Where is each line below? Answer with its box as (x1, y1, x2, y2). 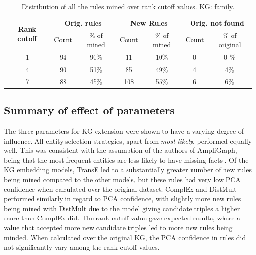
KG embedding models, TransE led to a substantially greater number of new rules (4, 164, 252, 175)
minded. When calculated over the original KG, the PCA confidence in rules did (4, 232, 246, 242)
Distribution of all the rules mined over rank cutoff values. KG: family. (21, 1, 235, 11)
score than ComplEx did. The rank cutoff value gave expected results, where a (4, 213, 241, 223)
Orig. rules (64, 17, 102, 28)
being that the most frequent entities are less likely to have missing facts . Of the (4, 154, 249, 165)
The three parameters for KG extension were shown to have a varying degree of (4, 126, 244, 136)
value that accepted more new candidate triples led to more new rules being (4, 222, 233, 233)
